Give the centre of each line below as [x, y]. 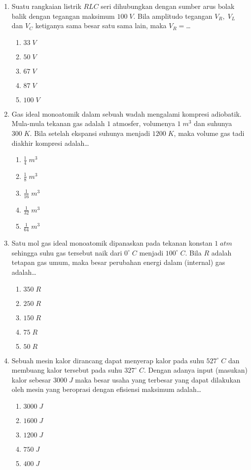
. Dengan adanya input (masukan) [196, 370]
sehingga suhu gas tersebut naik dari [67, 252]
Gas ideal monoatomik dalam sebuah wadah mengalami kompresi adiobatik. [126, 113]
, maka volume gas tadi [209, 133]
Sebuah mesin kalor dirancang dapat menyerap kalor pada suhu [108, 360]
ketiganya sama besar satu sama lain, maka [101, 25]
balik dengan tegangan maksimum [63, 16]
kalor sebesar [31, 379]
